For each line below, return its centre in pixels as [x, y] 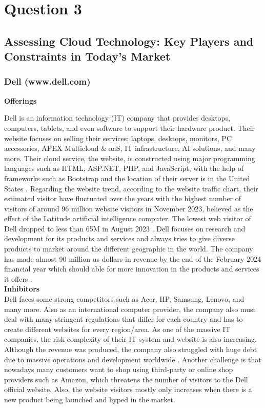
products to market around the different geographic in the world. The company [129, 249]
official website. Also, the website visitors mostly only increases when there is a [128, 389]
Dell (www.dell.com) [47, 81]
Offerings [21, 100]
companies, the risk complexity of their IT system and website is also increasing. [131, 339]
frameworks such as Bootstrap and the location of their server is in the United [127, 178]
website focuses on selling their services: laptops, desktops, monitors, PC [118, 138]
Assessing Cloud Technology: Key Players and [129, 41]
